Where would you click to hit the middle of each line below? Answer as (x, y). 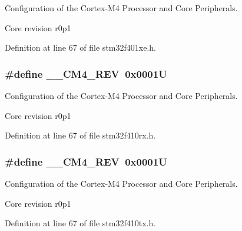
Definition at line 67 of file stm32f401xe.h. (80, 47)
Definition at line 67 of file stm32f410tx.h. (80, 223)
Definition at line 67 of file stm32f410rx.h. (80, 135)
